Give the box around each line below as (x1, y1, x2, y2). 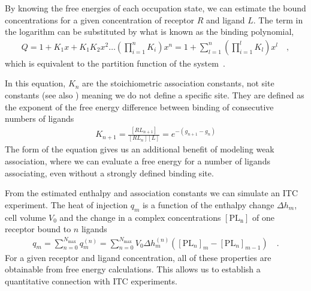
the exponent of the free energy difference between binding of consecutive (5, 100, 274, 113)
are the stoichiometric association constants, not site (82, 77, 274, 89)
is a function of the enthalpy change (142, 198, 274, 211)
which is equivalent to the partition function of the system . (5, 56, 225, 69)
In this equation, (5, 77, 66, 89)
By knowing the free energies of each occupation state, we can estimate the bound (5, 2, 306, 14)
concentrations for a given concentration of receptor (5, 13, 195, 26)
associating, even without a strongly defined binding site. (5, 166, 214, 179)
